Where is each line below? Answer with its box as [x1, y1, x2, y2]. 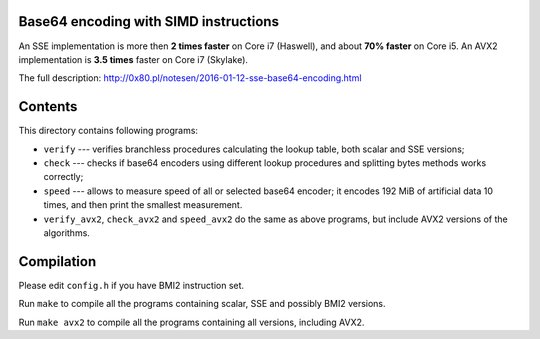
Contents [18, 98, 78, 115]
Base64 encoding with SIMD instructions [18, 13, 280, 30]
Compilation [18, 253, 97, 270]
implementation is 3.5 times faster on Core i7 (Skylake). [18, 53, 249, 65]
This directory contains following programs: [18, 125, 199, 137]
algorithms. [43, 226, 90, 239]
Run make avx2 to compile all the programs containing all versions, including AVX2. [18, 316, 365, 328]
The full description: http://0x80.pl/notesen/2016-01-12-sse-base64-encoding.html [18, 72, 362, 84]
